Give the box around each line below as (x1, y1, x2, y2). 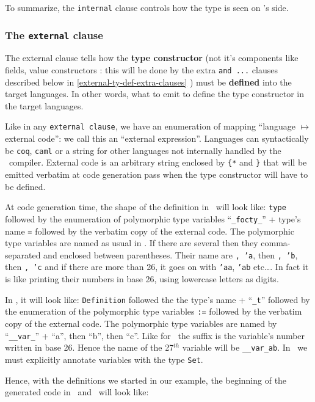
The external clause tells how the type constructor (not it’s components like (5, 51, 299, 64)
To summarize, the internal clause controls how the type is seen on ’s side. (5, 1, 289, 13)
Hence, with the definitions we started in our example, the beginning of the (5, 373, 287, 386)
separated (5, 248, 41, 261)
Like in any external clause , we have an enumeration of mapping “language (5, 120, 295, 133)
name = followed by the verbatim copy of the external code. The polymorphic (5, 224, 294, 237)
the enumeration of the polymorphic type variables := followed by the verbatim (5, 305, 302, 318)
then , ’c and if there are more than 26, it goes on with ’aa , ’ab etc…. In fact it (5, 260, 309, 273)
